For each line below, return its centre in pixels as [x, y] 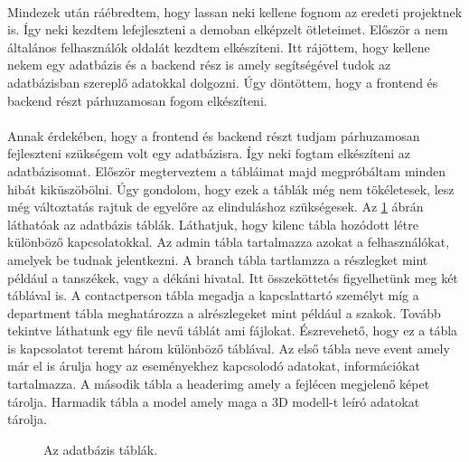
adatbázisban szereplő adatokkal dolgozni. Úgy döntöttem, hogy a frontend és [223, 82]
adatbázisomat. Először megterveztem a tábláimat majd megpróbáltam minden [227, 170]
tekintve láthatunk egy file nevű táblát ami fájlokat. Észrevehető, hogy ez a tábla [233, 330]
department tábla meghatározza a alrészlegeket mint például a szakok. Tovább [224, 312]
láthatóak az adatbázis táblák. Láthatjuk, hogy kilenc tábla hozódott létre [213, 224]
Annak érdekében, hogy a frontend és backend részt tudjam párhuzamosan [214, 135]
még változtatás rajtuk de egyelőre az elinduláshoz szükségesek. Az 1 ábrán [216, 207]
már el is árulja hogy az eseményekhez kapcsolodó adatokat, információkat [214, 366]
